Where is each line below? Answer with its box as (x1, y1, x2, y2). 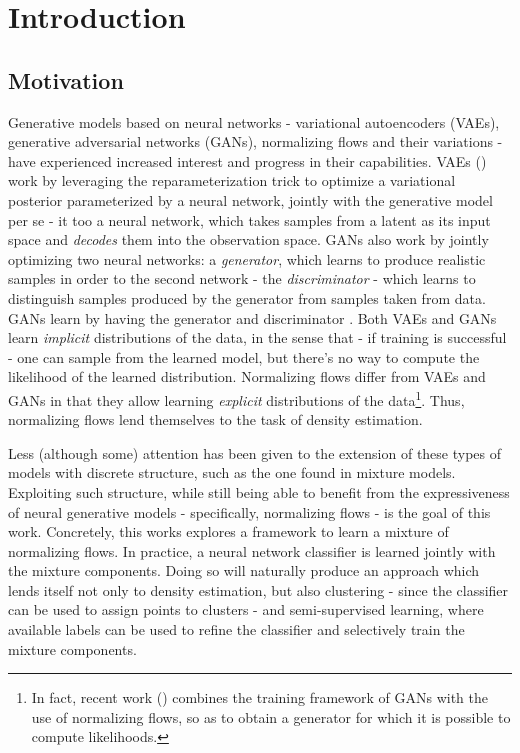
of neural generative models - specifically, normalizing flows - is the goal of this (8, 501, 491, 522)
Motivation (8, 64, 124, 95)
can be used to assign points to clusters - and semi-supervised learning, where (8, 599, 484, 620)
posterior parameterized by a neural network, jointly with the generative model (8, 189, 493, 210)
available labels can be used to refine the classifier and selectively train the (8, 619, 465, 640)
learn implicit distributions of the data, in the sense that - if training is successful (8, 327, 507, 348)
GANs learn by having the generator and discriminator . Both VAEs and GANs (8, 307, 497, 328)
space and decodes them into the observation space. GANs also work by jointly (8, 229, 489, 250)
